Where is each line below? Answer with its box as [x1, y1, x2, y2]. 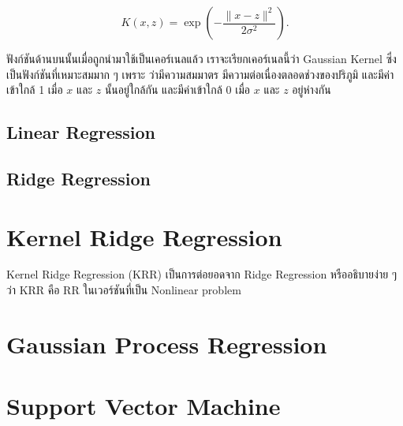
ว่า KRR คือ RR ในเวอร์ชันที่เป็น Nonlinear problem [6, 282, 241, 298]
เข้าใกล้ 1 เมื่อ [6, 81, 63, 98]
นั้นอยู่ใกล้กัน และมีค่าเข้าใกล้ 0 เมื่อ [104, 81, 251, 98]
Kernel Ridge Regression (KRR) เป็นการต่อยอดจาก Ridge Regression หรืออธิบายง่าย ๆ [6, 266, 397, 282]
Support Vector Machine [6, 390, 281, 422]
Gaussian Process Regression [6, 327, 327, 360]
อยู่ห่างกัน [292, 81, 331, 98]
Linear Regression [6, 120, 155, 144]
